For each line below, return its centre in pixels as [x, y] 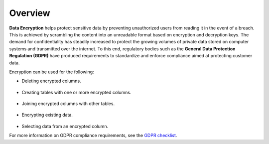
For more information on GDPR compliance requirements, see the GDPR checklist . [93, 136]
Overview [30, 13]
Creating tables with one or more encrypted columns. [76, 92]
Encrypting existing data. [47, 115]
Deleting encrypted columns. [52, 81]
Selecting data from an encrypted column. [65, 126]
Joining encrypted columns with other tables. [68, 104]
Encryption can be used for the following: [52, 72]
